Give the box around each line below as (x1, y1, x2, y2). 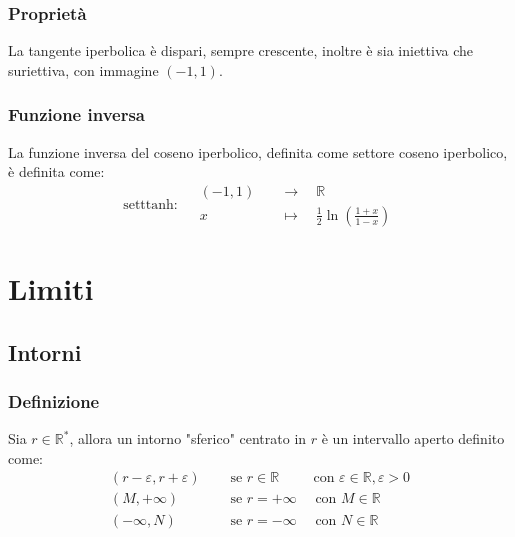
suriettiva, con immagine (8, 59, 159, 80)
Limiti (8, 268, 94, 309)
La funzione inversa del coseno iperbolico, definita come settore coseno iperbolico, (8, 141, 508, 162)
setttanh (123, 198, 174, 213)
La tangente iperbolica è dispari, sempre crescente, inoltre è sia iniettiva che (8, 40, 473, 61)
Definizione (8, 388, 100, 413)
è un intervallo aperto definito (321, 428, 505, 449)
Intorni (8, 336, 82, 367)
